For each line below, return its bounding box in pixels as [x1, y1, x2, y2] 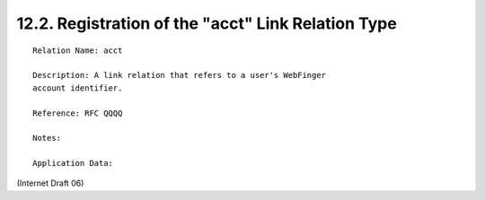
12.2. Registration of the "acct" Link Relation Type [16, 13, 397, 33]
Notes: [32, 133, 62, 143]
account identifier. [32, 83, 123, 93]
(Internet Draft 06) [16, 178, 84, 188]
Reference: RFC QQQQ [32, 108, 123, 118]
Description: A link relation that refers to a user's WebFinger [32, 70, 327, 81]
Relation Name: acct [32, 45, 123, 56]
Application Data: [32, 158, 114, 169]
